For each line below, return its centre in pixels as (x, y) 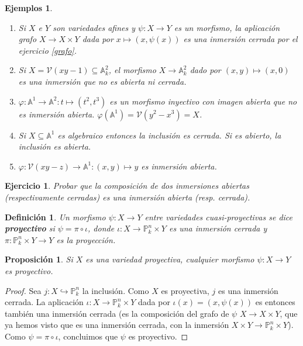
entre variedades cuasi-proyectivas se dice (219, 217)
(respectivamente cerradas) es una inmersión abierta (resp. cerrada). (128, 197)
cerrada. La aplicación (44, 302)
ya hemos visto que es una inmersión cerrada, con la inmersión (117, 325)
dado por (205, 70)
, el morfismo (132, 70)
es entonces (275, 302)
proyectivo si (30, 228)
